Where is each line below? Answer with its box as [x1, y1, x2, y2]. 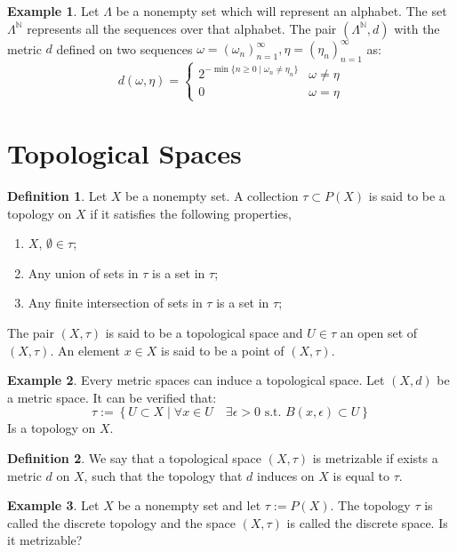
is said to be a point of [160, 340, 285, 359]
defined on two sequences [56, 39, 193, 58]
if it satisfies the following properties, [90, 204, 293, 222]
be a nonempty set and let [117, 496, 261, 515]
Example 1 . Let [7, 2, 100, 20]
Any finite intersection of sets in [28, 293, 203, 312]
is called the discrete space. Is [286, 513, 448, 532]
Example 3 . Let [7, 496, 100, 515]
